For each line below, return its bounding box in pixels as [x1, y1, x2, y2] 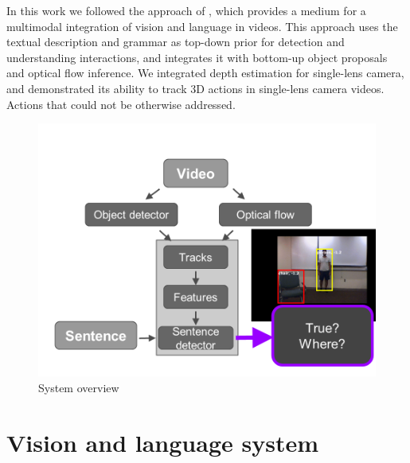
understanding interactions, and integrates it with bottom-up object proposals [6, 49, 388, 65]
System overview [38, 379, 119, 395]
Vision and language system [6, 426, 319, 458]
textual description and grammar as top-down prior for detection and [6, 33, 345, 50]
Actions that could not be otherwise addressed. [6, 95, 236, 112]
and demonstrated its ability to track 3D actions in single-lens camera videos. [6, 80, 385, 96]
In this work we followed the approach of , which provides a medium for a [6, 2, 366, 18]
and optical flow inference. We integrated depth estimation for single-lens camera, [6, 64, 404, 81]
